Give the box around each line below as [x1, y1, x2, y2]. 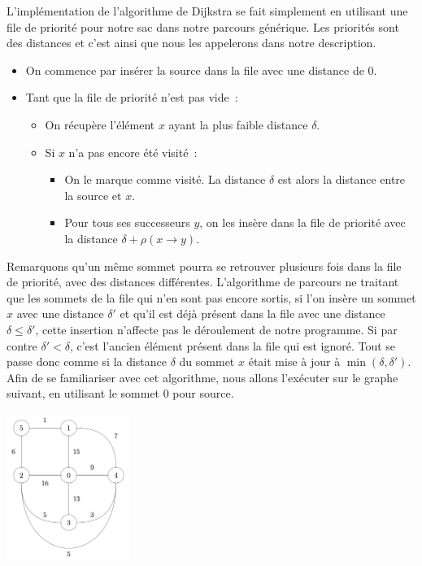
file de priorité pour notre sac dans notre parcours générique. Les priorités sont [7, 18, 399, 35]
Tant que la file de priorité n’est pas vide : [25, 89, 238, 106]
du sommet [179, 353, 235, 370]
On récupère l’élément [45, 115, 155, 133]
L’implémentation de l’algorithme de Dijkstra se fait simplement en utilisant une [7, 2, 408, 19]
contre [7, 337, 37, 354]
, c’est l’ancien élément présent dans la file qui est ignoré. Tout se [69, 337, 396, 354]
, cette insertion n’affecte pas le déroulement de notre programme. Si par [35, 320, 398, 337]
